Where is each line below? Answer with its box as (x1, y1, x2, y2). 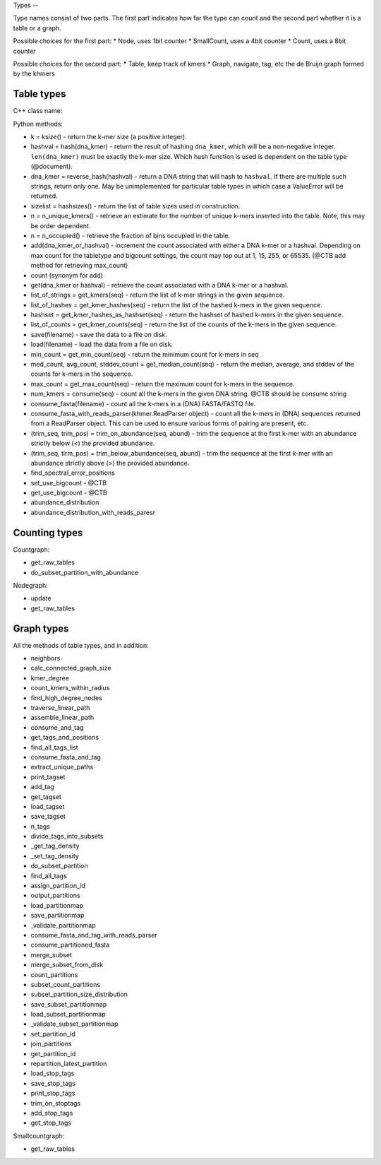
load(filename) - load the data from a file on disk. (30, 340, 173, 349)
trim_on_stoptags (30, 1099, 81, 1107)
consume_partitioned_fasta (30, 940, 110, 950)
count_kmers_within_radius (30, 684, 110, 692)
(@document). (30, 162, 73, 171)
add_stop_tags (30, 1109, 73, 1117)
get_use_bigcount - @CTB (30, 488, 107, 497)
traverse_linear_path (30, 703, 90, 711)
